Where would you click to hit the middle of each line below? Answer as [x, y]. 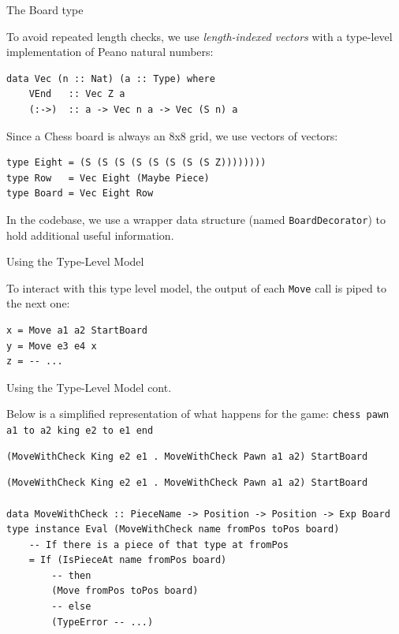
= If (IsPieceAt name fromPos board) [128, 560]
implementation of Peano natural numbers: [110, 52]
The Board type [45, 9]
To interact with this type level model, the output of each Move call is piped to [196, 287]
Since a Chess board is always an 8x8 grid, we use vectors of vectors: [172, 135]
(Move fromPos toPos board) [125, 591]
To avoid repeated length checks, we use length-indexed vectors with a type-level [199, 36]
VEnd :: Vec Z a [77, 94]
